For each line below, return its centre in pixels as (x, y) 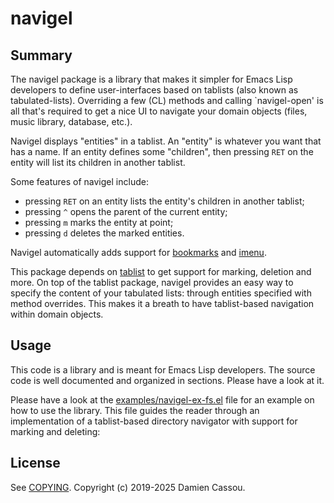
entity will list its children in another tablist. (98, 162)
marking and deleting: (55, 431)
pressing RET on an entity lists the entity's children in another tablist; (164, 201)
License (35, 463)
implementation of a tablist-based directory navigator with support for (154, 421)
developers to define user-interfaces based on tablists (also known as (154, 90)
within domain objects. (57, 314)
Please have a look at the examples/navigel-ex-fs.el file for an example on (162, 399)
